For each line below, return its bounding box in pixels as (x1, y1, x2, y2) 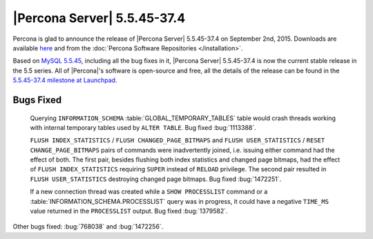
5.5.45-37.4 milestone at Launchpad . (12, 76, 117, 84)
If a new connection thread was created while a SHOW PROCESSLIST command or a (30, 187, 268, 196)
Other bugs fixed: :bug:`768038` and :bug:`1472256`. (12, 222, 164, 231)
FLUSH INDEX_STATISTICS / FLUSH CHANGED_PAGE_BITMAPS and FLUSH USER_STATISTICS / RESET (30, 136, 325, 144)
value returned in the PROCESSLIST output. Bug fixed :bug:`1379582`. (30, 207, 228, 216)
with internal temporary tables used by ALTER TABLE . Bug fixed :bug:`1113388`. (30, 123, 257, 131)
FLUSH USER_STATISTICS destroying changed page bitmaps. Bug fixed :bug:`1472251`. (30, 175, 282, 183)
